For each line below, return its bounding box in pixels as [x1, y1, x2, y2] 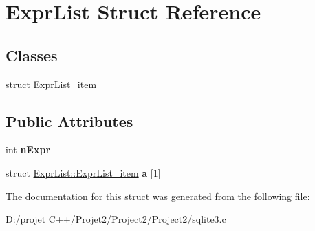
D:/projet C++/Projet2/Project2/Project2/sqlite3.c [6, 212, 226, 226]
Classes [6, 44, 58, 65]
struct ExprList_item [6, 76, 97, 91]
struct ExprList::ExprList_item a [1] [6, 165, 161, 179]
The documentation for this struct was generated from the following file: [6, 188, 310, 203]
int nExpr [6, 142, 51, 157]
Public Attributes [6, 110, 133, 131]
